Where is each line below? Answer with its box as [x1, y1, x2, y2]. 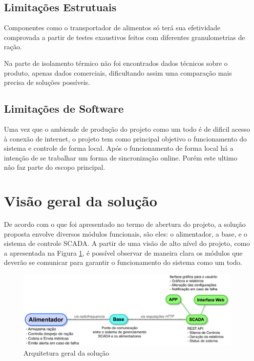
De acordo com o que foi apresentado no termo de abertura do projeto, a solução [4, 219, 246, 229]
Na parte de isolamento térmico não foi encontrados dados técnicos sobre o [4, 58, 228, 68]
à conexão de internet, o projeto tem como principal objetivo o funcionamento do [4, 133, 247, 143]
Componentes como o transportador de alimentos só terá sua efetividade [4, 22, 221, 33]
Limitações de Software [4, 101, 124, 116]
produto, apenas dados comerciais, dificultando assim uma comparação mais [4, 67, 232, 78]
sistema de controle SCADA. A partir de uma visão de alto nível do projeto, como [4, 238, 250, 248]
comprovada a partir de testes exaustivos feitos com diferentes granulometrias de [4, 32, 245, 42]
